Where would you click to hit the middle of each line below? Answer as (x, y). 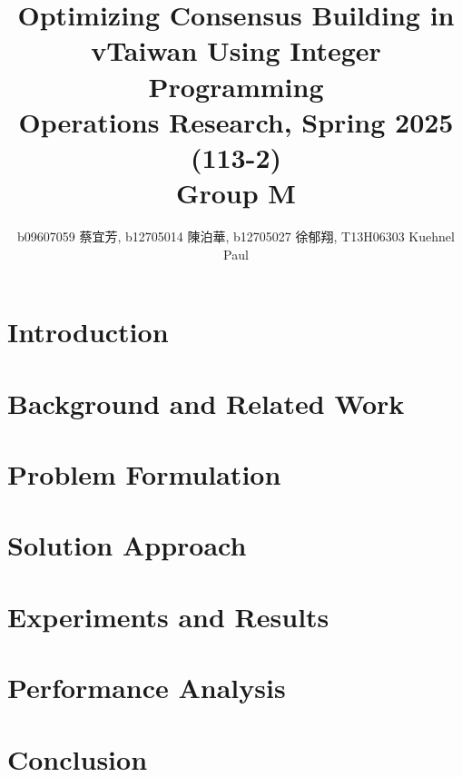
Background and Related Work (206, 403)
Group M (236, 193)
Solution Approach (127, 545)
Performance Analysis (147, 688)
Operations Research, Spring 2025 (236, 121)
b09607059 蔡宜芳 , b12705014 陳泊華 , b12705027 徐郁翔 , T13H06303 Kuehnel (236, 236)
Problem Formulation (144, 474)
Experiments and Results (168, 616)
